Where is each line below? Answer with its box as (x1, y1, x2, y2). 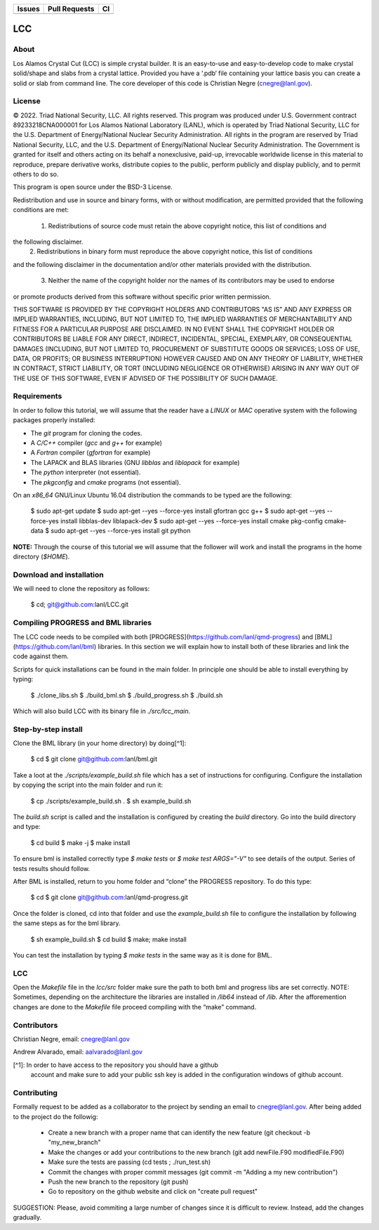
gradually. (13, 1213, 42, 1222)
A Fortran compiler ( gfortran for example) (30, 448, 151, 457)
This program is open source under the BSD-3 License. (13, 183, 173, 191)
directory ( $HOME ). (13, 552, 70, 561)
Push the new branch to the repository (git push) (48, 1177, 189, 1186)
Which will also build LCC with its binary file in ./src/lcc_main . (13, 707, 191, 715)
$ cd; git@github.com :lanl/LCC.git (30, 601, 129, 609)
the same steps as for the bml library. (13, 919, 121, 927)
